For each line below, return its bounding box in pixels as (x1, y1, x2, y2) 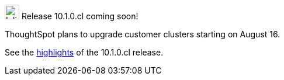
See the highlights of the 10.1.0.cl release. (5, 47, 164, 57)
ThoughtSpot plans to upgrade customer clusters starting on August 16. (5, 29, 280, 39)
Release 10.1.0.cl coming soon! (21, 11, 138, 21)
